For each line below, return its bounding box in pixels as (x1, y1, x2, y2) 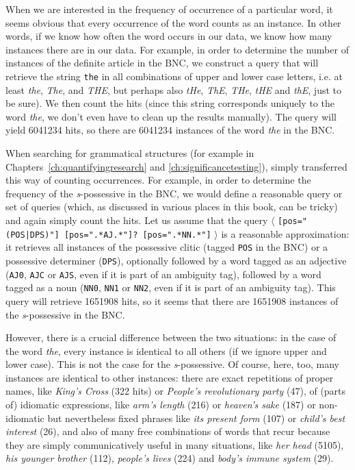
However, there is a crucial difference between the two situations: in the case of (5, 330, 337, 345)
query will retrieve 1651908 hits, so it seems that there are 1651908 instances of (5, 293, 339, 308)
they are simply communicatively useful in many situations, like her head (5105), (5, 437, 344, 452)
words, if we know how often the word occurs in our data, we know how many (5, 29, 332, 43)
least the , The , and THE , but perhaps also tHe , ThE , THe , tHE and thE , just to (5, 82, 342, 97)
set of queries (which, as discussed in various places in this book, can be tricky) (5, 199, 338, 214)
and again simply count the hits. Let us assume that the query (5, 212, 268, 227)
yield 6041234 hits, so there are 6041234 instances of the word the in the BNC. (5, 123, 335, 137)
